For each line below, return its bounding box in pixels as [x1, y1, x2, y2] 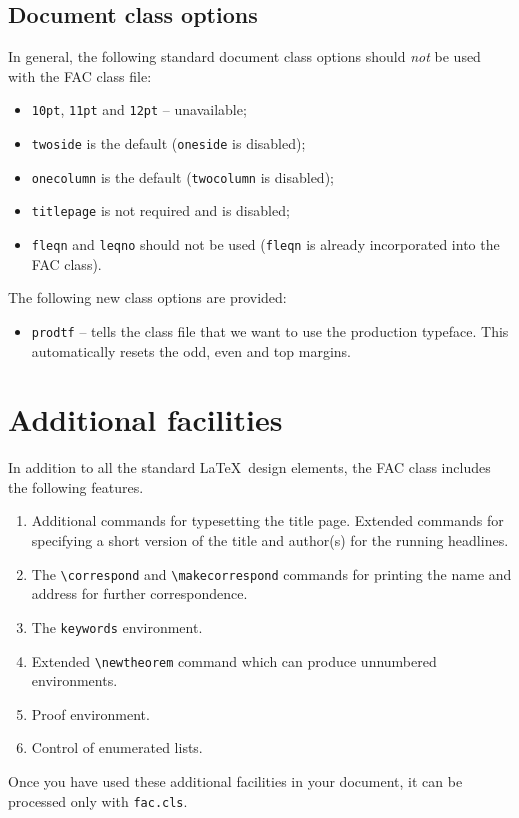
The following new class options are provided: [8, 287, 287, 308]
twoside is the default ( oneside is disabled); [31, 133, 306, 154]
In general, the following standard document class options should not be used [8, 46, 481, 67]
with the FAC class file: [8, 65, 152, 86]
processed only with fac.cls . [8, 790, 188, 811]
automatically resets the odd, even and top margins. [31, 340, 351, 361]
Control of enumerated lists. [31, 737, 203, 758]
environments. [31, 670, 118, 691]
